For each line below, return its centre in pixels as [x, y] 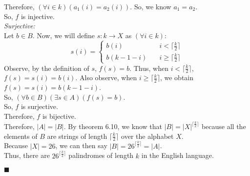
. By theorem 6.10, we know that [113, 126]
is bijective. [59, 116]
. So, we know [151, 6]
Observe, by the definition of [47, 68]
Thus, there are [27, 155]
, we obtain [177, 77]
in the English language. [177, 155]
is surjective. [39, 106]
